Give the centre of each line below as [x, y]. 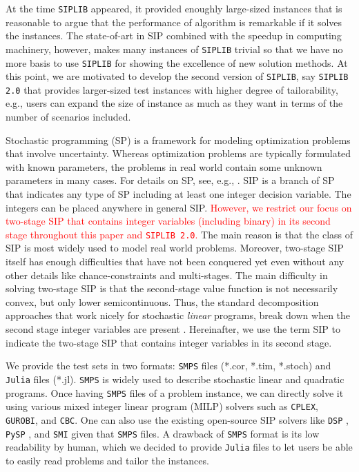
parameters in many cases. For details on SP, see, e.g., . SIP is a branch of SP [170, 180]
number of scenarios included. [68, 117]
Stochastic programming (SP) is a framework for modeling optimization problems [178, 140]
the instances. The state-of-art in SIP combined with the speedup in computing [174, 35]
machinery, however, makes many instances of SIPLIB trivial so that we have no [174, 49]
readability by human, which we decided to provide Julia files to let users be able [179, 447]
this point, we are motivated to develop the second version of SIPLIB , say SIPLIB [177, 76]
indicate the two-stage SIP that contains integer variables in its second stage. [169, 342]
